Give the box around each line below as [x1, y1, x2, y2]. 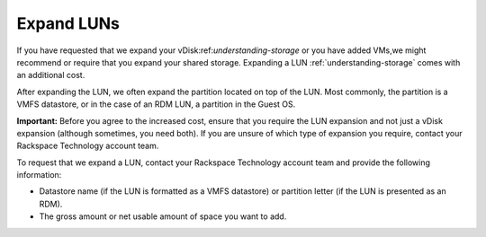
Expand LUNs [16, 13, 121, 33]
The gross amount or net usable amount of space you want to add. [39, 211, 287, 222]
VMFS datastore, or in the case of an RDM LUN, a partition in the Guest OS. [16, 99, 296, 110]
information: [16, 170, 62, 180]
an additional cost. [16, 70, 85, 81]
